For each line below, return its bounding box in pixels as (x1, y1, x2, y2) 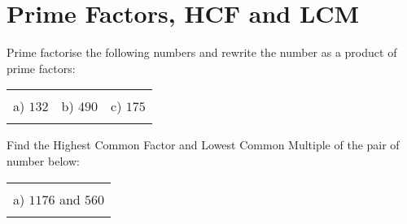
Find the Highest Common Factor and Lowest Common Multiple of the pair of (7, 136, 400, 153)
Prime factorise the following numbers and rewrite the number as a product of (7, 44, 397, 61)
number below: (7, 152, 80, 169)
